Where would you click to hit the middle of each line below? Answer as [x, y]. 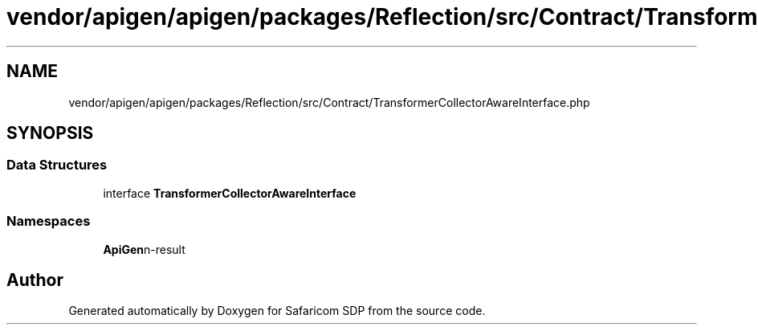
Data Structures [57, 165]
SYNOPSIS [50, 133]
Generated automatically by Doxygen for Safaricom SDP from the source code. [277, 311]
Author [35, 280]
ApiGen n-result [144, 249]
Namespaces [49, 221]
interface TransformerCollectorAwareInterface [230, 193]
